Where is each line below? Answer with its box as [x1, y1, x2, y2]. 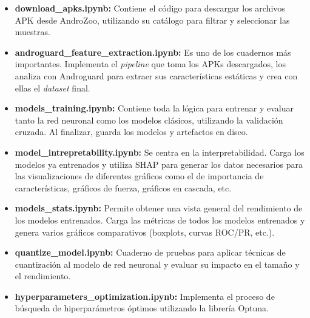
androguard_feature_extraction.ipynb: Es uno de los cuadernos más [15, 45, 291, 58]
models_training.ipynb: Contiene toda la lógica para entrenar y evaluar [15, 102, 294, 114]
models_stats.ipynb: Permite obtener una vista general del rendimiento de [15, 202, 303, 214]
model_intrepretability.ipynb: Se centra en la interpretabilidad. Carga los [15, 145, 305, 158]
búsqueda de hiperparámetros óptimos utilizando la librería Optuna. [15, 302, 269, 314]
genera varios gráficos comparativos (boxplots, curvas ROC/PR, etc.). [15, 225, 275, 238]
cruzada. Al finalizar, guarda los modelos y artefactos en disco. [15, 125, 248, 138]
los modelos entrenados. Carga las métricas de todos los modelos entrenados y [15, 213, 305, 226]
